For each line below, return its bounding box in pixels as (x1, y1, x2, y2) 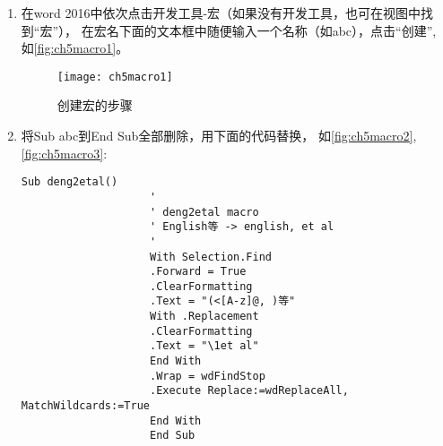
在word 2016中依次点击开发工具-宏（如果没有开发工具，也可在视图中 (21, 4, 421, 21)
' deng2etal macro (149, 205, 259, 219)
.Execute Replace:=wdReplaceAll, (149, 384, 349, 398)
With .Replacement (149, 310, 259, 323)
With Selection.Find (149, 250, 273, 263)
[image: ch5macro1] (56, 70, 173, 83)
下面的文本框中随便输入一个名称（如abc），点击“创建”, (118, 21, 437, 39)
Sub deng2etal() (21, 176, 118, 189)
